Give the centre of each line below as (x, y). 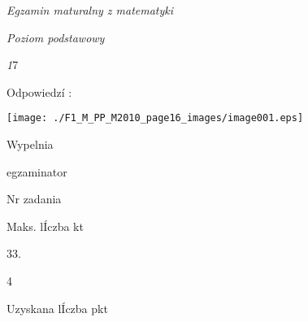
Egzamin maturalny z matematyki (90, 10)
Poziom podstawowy (56, 37)
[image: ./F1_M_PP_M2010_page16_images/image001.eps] (155, 118)
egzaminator (37, 171)
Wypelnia (30, 144)
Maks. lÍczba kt (45, 226)
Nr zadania (34, 199)
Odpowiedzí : (39, 91)
